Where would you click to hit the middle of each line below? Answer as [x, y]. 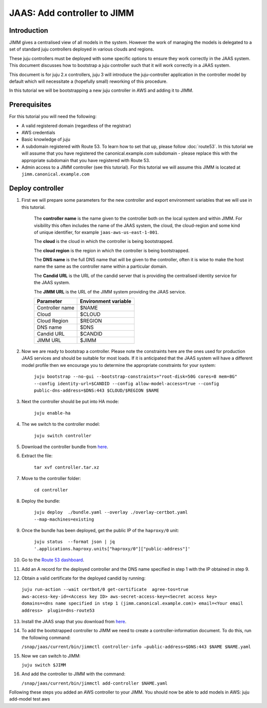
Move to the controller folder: [51, 478]
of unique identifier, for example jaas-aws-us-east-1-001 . [96, 232]
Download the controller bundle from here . [65, 447]
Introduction [29, 30]
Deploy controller [37, 188]
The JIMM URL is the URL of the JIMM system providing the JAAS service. [110, 292]
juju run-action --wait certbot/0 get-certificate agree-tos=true [105, 590]
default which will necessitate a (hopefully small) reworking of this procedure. [88, 81]
